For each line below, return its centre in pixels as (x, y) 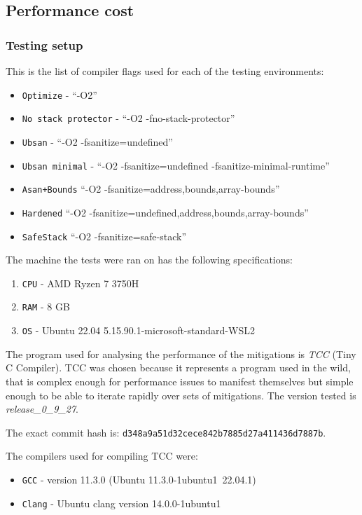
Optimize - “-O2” (60, 94)
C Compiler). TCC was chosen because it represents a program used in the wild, (178, 368)
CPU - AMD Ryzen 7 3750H (81, 283)
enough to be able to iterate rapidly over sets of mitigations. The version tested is (181, 395)
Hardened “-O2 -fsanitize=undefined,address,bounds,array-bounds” (165, 212)
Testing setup (44, 44)
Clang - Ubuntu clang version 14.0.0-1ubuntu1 (121, 503)
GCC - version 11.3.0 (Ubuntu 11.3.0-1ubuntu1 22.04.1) (139, 479)
